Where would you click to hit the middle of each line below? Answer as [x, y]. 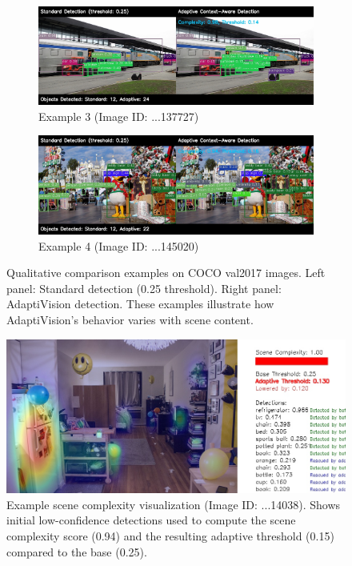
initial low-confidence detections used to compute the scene [151, 520]
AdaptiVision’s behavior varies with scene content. [130, 320]
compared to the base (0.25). [77, 551]
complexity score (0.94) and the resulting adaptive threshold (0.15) [170, 536]
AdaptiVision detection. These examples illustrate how [140, 304]
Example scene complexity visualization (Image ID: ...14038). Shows [174, 504]
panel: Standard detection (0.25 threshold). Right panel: [144, 288]
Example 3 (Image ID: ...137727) [119, 116]
